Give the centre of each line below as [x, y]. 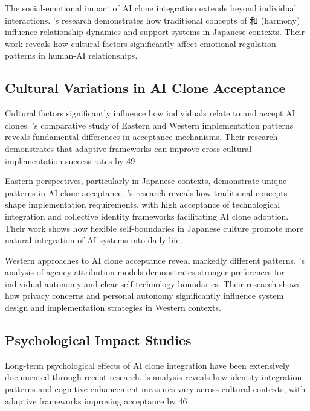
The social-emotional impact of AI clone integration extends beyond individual [151, 8]
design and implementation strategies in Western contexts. [113, 307]
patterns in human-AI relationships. [71, 55]
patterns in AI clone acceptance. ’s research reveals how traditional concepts [146, 192]
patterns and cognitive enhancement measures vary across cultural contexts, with [155, 389]
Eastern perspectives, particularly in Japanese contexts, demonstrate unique [146, 181]
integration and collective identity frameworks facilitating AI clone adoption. [147, 216]
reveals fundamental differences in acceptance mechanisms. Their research [141, 137]
